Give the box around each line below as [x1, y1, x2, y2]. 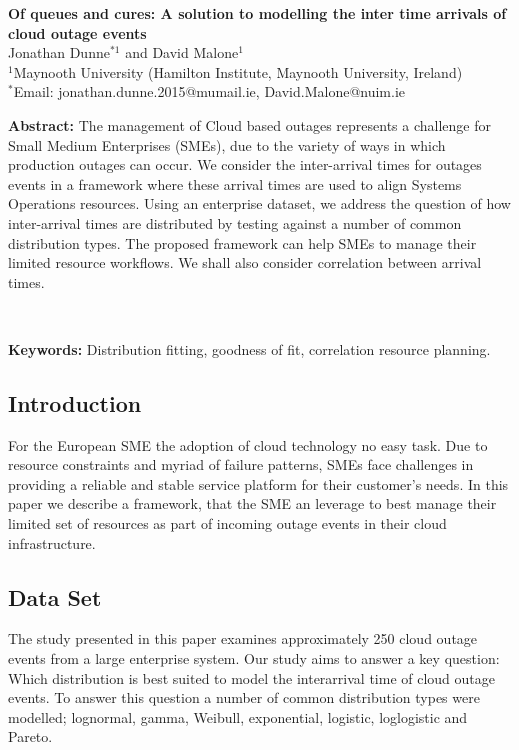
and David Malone [125, 42, 239, 63]
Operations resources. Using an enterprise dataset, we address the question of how [8, 193, 511, 214]
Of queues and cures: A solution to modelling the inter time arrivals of [8, 3, 507, 23]
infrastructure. [8, 532, 96, 553]
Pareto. [8, 726, 53, 747]
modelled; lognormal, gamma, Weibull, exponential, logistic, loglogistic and [8, 706, 468, 727]
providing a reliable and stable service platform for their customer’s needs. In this [8, 473, 509, 494]
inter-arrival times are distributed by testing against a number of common [8, 212, 462, 233]
